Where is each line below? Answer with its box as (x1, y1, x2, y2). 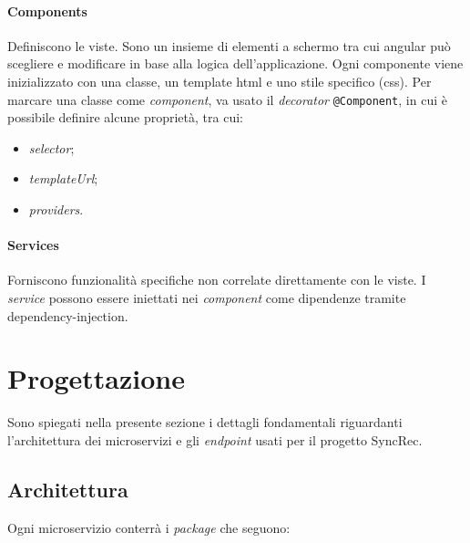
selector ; (28, 138, 75, 157)
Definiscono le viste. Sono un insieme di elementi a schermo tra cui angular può (7, 36, 451, 55)
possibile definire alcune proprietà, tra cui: (7, 108, 243, 127)
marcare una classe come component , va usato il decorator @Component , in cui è (7, 89, 447, 109)
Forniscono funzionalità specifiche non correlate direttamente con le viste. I (7, 270, 426, 289)
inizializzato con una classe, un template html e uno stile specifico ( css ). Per (7, 71, 432, 90)
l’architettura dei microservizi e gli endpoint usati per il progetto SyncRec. (7, 430, 423, 449)
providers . (28, 200, 84, 219)
